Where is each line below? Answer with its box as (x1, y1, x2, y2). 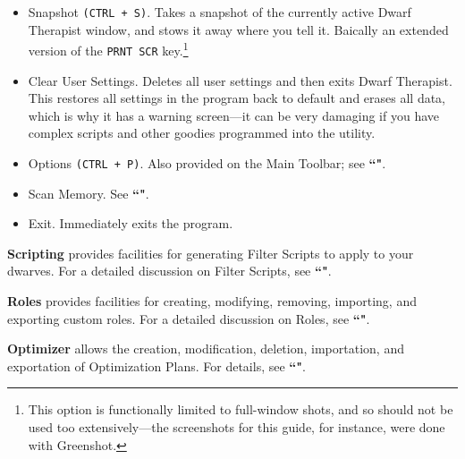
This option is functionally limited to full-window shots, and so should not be (28, 400, 453, 419)
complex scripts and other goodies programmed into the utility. (28, 123, 376, 142)
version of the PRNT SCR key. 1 (28, 38, 189, 59)
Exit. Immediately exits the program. (28, 214, 233, 233)
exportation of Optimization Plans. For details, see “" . (7, 356, 306, 375)
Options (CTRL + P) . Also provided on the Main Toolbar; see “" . (28, 153, 386, 172)
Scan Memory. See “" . (28, 183, 149, 202)
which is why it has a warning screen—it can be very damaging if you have (28, 106, 440, 124)
